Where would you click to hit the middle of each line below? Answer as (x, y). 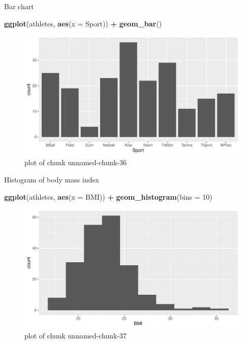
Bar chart (19, 6)
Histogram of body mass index (52, 179)
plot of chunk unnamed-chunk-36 (76, 162)
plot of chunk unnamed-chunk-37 (76, 336)
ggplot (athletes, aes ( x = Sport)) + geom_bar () (83, 23)
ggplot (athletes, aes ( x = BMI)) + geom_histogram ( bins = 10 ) (108, 196)
